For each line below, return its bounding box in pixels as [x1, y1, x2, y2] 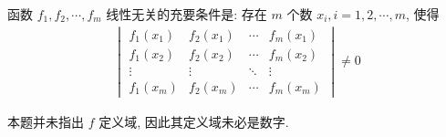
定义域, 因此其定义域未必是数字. [99, 111, 289, 131]
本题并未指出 [7, 111, 84, 131]
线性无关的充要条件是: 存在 [106, 5, 267, 23]
